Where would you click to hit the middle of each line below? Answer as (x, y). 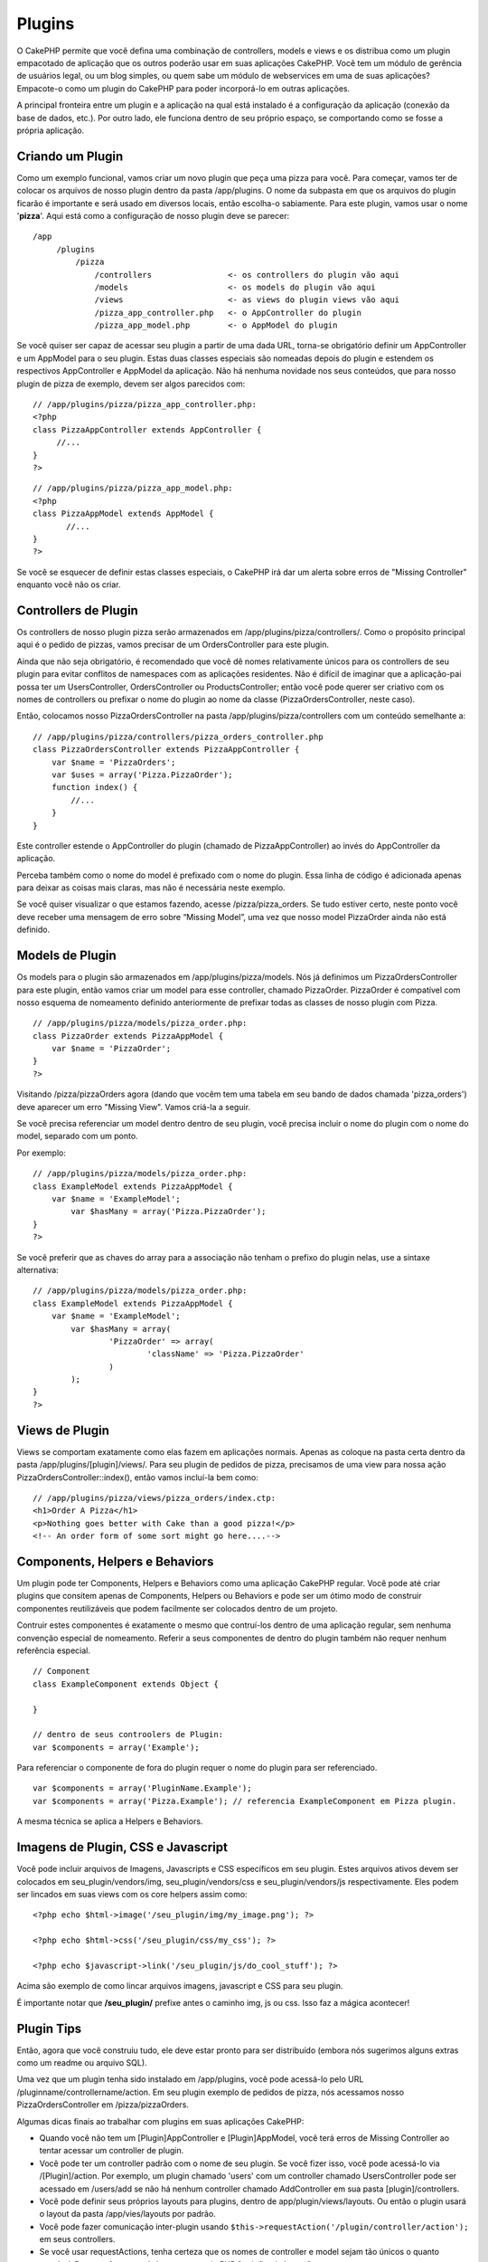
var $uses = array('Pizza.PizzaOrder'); (142, 775)
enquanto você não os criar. (69, 585)
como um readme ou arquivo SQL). (82, 2062)
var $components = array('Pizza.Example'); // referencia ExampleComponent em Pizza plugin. (245, 1801)
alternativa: (38, 1269)
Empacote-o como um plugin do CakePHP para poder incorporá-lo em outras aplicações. (183, 88)
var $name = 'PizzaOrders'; (113, 762)
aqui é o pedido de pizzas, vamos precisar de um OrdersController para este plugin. (173, 645)
